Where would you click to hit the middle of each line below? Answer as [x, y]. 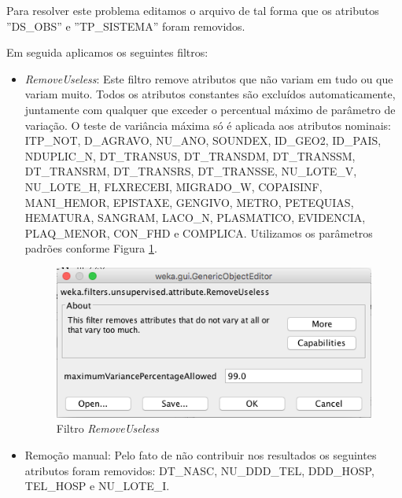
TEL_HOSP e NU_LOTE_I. [97, 486]
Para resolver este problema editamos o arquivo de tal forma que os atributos [193, 10]
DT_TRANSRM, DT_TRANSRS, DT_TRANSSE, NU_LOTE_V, [191, 171]
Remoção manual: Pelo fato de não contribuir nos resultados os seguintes [201, 455]
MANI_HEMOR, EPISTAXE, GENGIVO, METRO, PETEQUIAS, [189, 202]
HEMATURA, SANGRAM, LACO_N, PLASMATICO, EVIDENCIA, [195, 218]
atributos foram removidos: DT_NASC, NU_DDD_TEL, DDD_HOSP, [199, 470]
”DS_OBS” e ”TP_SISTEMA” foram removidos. [126, 26]
